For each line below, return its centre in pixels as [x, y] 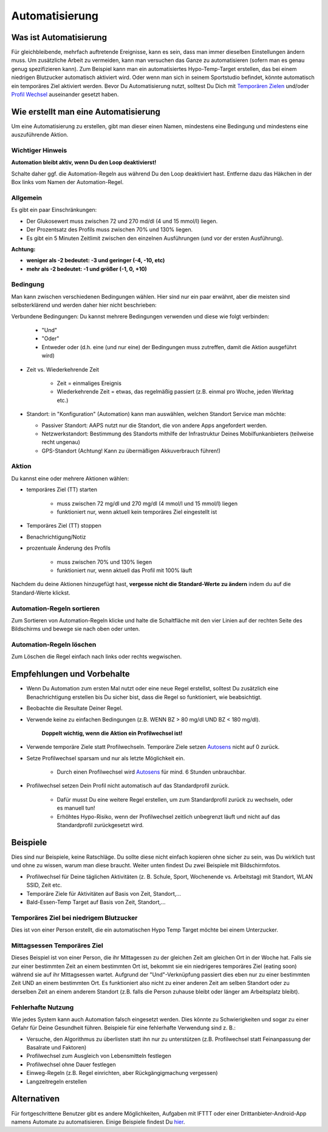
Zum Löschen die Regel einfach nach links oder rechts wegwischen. [97, 656]
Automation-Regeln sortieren [56, 609]
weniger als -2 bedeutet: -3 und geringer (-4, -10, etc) [96, 261]
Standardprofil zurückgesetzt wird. [100, 825]
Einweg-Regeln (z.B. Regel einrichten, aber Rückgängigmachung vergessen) [122, 1073]
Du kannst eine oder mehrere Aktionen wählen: [70, 478]
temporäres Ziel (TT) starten [62, 489]
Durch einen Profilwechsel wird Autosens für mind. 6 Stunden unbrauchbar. [151, 772]
